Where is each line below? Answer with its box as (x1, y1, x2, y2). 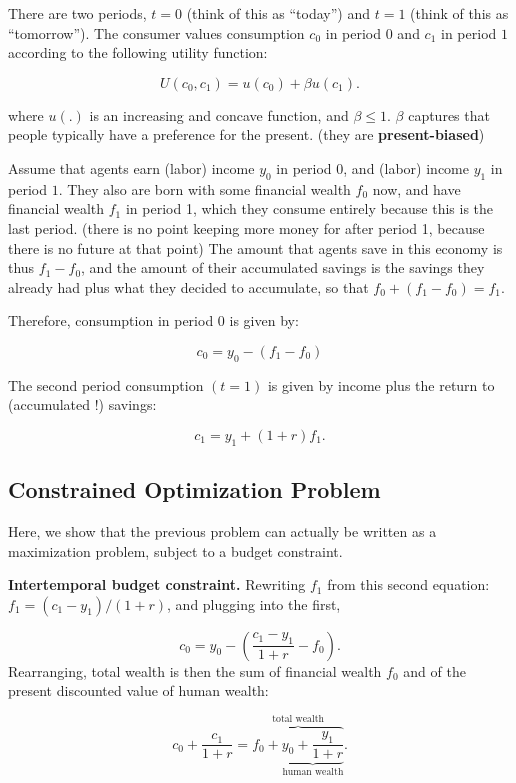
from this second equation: (327, 574, 490, 595)
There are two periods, (8, 3, 147, 23)
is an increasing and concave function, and (89, 104, 349, 125)
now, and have (372, 178, 461, 199)
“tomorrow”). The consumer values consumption (8, 22, 305, 43)
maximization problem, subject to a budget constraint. (8, 540, 343, 561)
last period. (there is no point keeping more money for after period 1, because (8, 217, 485, 238)
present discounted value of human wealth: (8, 680, 269, 701)
